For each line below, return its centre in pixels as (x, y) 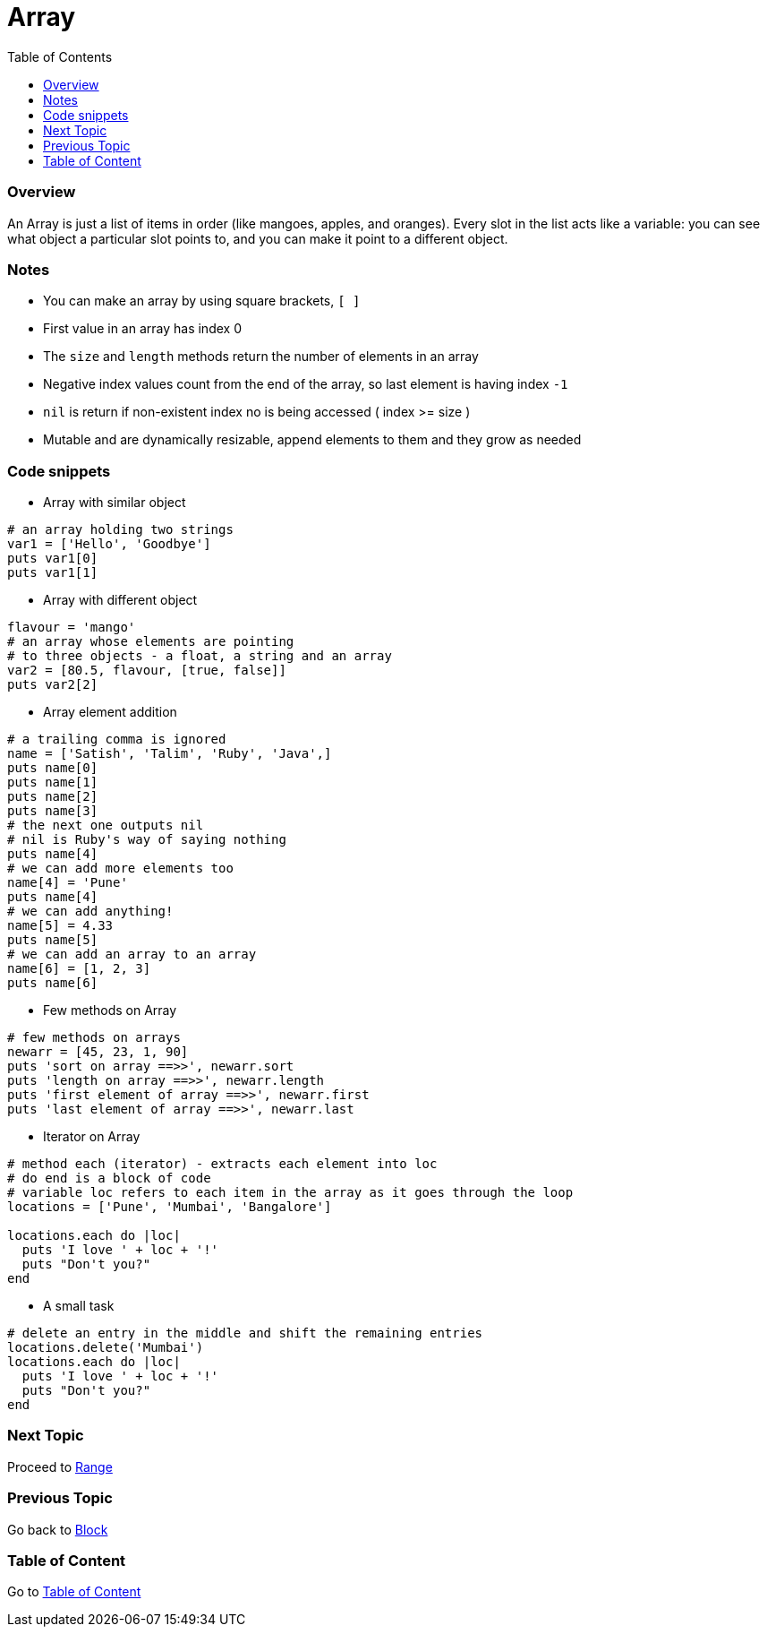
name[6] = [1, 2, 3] (79, 968)
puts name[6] (53, 983)
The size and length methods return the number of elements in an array (261, 357)
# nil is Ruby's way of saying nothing (147, 839)
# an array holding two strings (120, 529)
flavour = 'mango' (72, 627)
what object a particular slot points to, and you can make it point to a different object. (258, 238)
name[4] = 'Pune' (68, 882)
